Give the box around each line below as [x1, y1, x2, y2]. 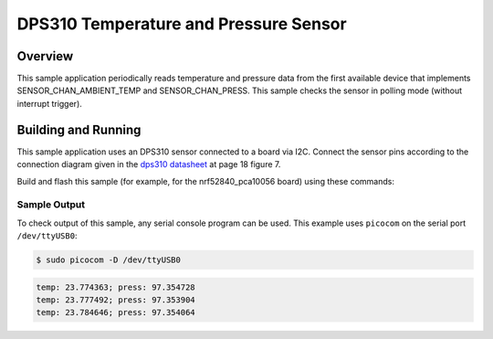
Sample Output [16, 198, 86, 211]
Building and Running [16, 122, 142, 137]
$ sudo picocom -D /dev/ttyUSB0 [36, 255, 182, 265]
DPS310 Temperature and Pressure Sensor [16, 14, 347, 34]
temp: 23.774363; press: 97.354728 [36, 281, 195, 292]
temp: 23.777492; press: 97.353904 [36, 295, 195, 305]
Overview [16, 48, 74, 64]
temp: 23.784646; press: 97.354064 [36, 307, 195, 318]
